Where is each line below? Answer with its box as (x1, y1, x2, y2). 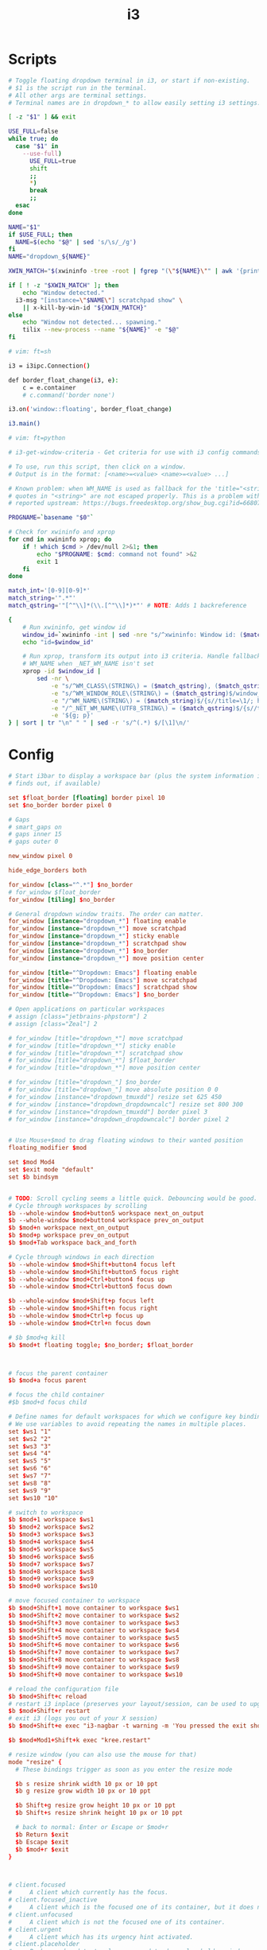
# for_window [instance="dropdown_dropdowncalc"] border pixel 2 (8, 1115, 229, 1123)
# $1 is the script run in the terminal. (8, 84, 148, 92)
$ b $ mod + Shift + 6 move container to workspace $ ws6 (8, 1641, 180, 1649)
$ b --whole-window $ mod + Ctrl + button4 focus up (8, 1275, 165, 1284)
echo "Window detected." (22, 289, 105, 297)
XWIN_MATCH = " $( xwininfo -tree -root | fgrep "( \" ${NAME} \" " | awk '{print (8, 267, 261, 275)
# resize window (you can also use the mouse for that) (8, 1750, 197, 1758)
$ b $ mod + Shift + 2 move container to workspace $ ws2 (8, 1611, 180, 1619)
